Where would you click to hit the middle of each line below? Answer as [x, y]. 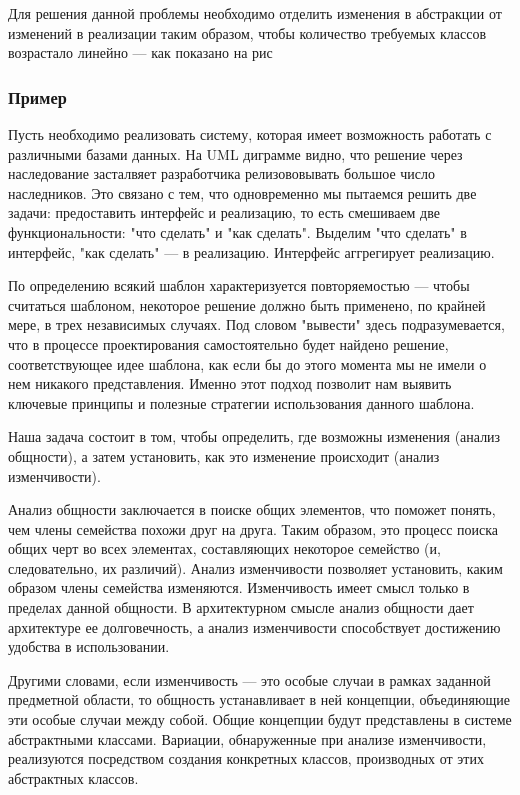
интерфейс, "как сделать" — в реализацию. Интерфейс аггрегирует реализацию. [251, 251]
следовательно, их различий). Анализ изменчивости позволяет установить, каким [255, 567]
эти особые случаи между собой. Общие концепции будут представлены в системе [260, 719]
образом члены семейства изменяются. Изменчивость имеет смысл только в [239, 587]
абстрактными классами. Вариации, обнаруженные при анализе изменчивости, [247, 738]
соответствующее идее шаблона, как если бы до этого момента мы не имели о [247, 363]
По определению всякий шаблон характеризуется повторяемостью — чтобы [239, 285]
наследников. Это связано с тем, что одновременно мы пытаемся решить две [242, 192]
